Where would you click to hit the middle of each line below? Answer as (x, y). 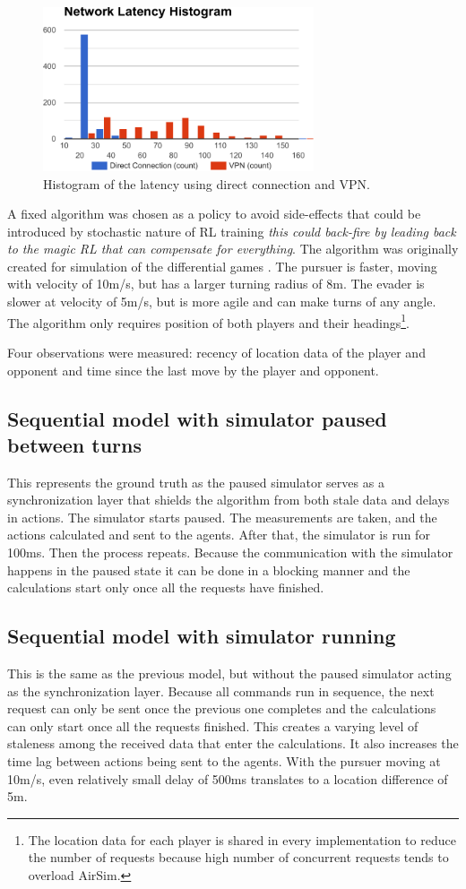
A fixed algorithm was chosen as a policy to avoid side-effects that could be (214, 214)
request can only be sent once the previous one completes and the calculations (222, 708)
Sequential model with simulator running (202, 636)
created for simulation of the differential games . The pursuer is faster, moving (222, 266)
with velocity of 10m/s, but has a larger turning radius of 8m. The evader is (216, 284)
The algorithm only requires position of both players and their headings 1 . (208, 321)
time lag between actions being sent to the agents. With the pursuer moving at (224, 761)
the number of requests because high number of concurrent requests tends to (238, 857)
